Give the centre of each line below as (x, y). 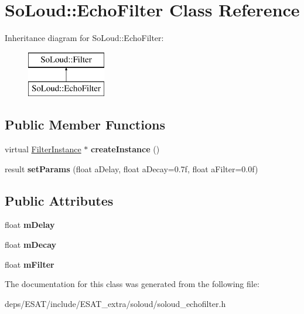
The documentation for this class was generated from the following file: (132, 284)
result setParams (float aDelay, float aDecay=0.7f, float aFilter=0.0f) (131, 168)
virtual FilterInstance (43, 149)
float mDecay (31, 245)
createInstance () (125, 149)
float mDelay (30, 225)
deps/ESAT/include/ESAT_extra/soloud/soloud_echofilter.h (115, 303)
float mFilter (30, 264)
